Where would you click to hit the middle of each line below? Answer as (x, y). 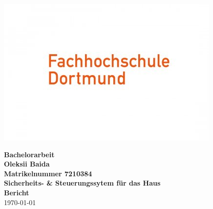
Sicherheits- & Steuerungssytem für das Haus (82, 183)
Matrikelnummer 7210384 (48, 173)
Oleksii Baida (27, 164)
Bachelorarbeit (29, 154)
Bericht (17, 192)
